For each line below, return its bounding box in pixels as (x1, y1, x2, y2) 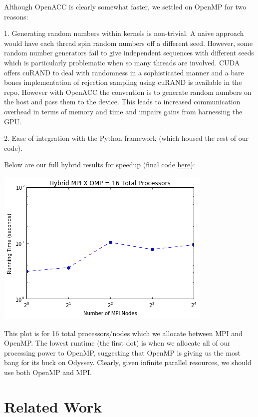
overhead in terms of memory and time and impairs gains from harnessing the (4, 106, 243, 116)
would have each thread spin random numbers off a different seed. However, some (4, 37, 253, 48)
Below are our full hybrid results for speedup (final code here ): (4, 159, 195, 170)
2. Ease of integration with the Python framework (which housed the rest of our (4, 133, 249, 143)
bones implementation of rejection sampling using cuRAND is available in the (4, 77, 242, 87)
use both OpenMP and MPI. (4, 367, 92, 377)
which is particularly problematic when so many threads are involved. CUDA (4, 57, 240, 67)
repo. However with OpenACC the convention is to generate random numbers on (4, 86, 252, 97)
